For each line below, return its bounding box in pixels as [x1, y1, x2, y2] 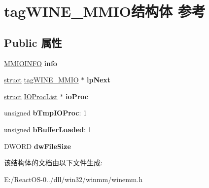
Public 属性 [4, 35, 62, 50]
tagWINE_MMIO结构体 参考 [4, 1, 206, 21]
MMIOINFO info [4, 58, 57, 68]
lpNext [86, 75, 111, 85]
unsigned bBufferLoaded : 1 [4, 124, 92, 134]
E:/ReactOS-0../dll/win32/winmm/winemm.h [4, 174, 143, 184]
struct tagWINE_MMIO [4, 75, 79, 85]
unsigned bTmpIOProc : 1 [4, 108, 87, 118]
